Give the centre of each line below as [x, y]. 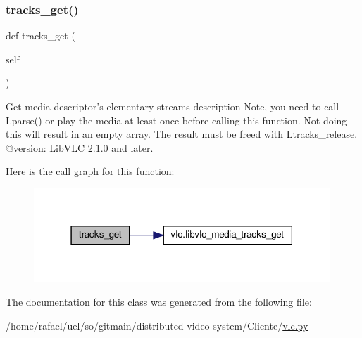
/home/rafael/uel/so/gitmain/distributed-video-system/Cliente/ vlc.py [157, 325]
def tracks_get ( [40, 35]
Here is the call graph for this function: [90, 171]
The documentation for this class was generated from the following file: [159, 302]
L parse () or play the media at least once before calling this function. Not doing [176, 120]
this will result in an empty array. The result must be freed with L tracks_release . [182, 134]
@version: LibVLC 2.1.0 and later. [80, 147]
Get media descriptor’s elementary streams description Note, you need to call [173, 106]
